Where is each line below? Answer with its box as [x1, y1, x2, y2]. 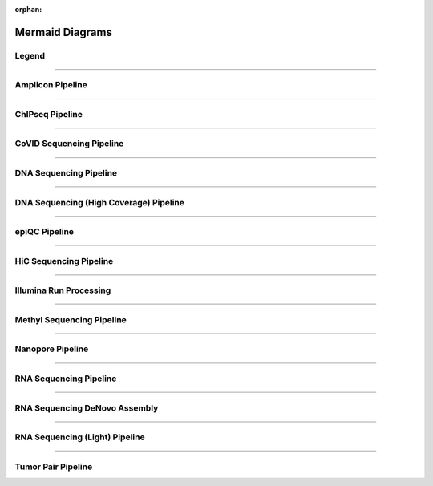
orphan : [14, 5, 42, 14]
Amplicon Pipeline [14, 79, 87, 91]
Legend [14, 50, 46, 61]
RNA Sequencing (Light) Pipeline [14, 431, 145, 443]
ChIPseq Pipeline [14, 108, 83, 119]
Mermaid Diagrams [14, 25, 112, 39]
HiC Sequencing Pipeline [14, 255, 114, 266]
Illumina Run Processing [14, 285, 111, 296]
